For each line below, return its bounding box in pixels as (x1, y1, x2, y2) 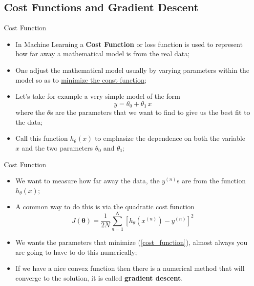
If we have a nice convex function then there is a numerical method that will (15, 263, 245, 273)
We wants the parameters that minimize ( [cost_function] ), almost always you (15, 237, 248, 247)
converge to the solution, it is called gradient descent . (15, 272, 183, 283)
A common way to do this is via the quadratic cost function (15, 201, 194, 212)
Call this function (15, 133, 68, 143)
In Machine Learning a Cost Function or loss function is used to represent (15, 39, 243, 49)
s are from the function (177, 176, 246, 186)
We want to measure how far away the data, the (15, 176, 160, 186)
